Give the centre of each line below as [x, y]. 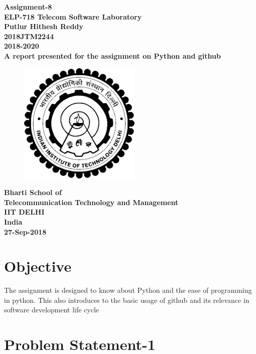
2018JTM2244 [29, 36]
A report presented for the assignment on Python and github [112, 55]
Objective [38, 266]
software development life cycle [52, 310]
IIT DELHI [24, 212]
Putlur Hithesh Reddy [44, 26]
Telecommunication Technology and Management [91, 202]
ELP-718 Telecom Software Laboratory [73, 16]
